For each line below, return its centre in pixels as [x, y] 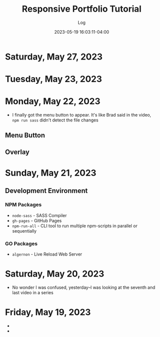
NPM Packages [23, 205]
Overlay [17, 152]
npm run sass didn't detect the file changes [55, 120]
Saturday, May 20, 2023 [55, 274]
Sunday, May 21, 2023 [51, 173]
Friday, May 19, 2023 [48, 312]
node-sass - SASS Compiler [39, 215]
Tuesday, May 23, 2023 [53, 79]
